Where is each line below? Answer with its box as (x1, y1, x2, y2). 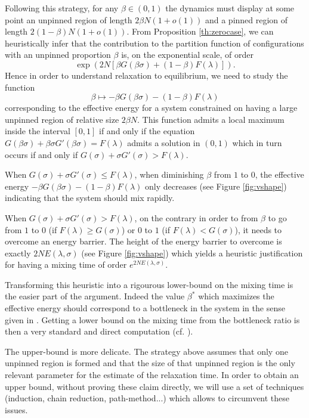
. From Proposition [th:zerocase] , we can (126, 25, 274, 38)
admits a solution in (127, 136, 200, 148)
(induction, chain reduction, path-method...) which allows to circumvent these (5, 392, 290, 404)
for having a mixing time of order (5, 258, 127, 271)
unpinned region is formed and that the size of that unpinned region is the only (5, 357, 295, 369)
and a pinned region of (205, 13, 288, 26)
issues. (5, 403, 28, 416)
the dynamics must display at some (165, 2, 295, 14)
